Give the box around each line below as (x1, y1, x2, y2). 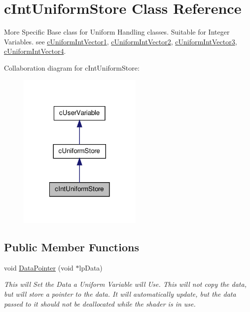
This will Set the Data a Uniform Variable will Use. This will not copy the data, (4, 279, 247, 289)
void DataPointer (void (4, 262, 73, 273)
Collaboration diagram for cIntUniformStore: (4, 62, 140, 73)
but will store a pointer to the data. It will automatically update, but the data (4, 288, 236, 299)
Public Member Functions (4, 239, 139, 254)
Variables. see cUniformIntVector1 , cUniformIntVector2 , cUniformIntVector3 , (4, 36, 237, 46)
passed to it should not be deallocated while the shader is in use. (4, 298, 196, 309)
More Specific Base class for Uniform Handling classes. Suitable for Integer (4, 27, 230, 37)
